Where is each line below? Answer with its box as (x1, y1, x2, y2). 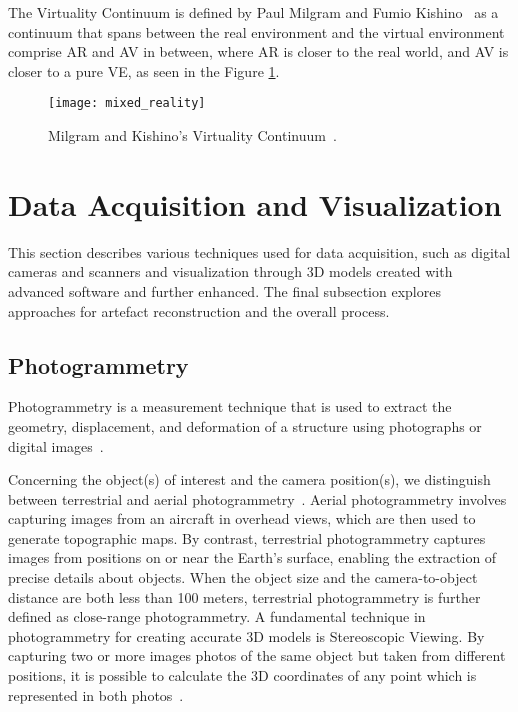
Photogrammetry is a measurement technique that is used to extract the (8, 396, 452, 417)
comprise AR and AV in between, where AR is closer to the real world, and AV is (8, 41, 509, 62)
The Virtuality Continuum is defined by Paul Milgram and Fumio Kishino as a (8, 2, 499, 22)
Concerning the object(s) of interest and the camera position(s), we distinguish (8, 469, 491, 490)
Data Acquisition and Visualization (8, 183, 502, 224)
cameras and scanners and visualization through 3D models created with (8, 261, 453, 282)
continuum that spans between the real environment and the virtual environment (8, 21, 505, 42)
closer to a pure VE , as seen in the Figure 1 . (8, 60, 280, 81)
